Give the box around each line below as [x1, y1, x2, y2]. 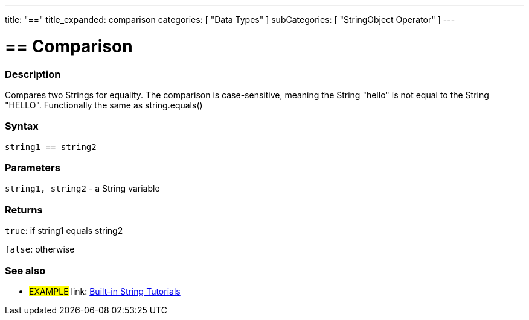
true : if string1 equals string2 [5, 225, 123, 236]
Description [5, 67, 61, 80]
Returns [5, 203, 43, 216]
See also [5, 264, 46, 277]
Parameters [5, 162, 60, 174]
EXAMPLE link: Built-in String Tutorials [29, 286, 181, 296]
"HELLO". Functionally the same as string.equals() [5, 99, 203, 110]
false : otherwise [5, 244, 75, 255]
